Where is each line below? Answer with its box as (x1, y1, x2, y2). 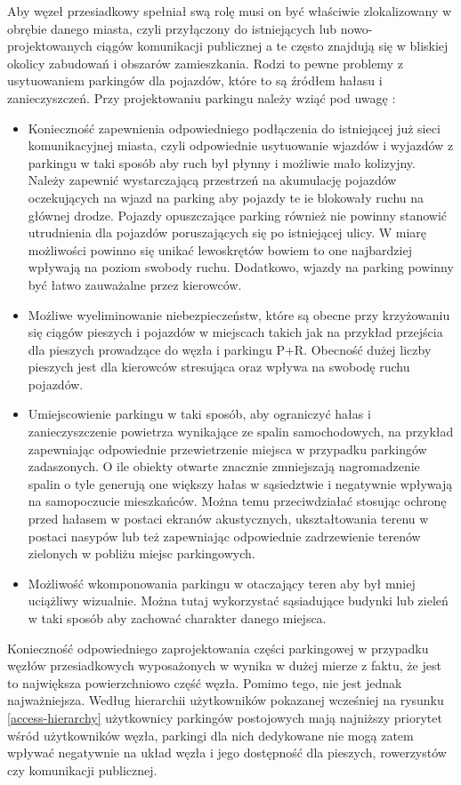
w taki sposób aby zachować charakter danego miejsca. (28, 609, 327, 627)
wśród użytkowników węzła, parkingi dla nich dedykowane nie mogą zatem (7, 725, 414, 744)
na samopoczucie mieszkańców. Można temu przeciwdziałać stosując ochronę (28, 492, 447, 510)
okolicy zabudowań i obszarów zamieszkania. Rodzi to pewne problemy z (7, 53, 403, 72)
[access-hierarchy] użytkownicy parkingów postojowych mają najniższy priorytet (7, 708, 442, 726)
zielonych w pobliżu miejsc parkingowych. (28, 544, 255, 563)
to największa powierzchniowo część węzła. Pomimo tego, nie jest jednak (7, 673, 402, 692)
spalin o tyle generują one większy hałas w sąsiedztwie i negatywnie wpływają (28, 474, 453, 493)
